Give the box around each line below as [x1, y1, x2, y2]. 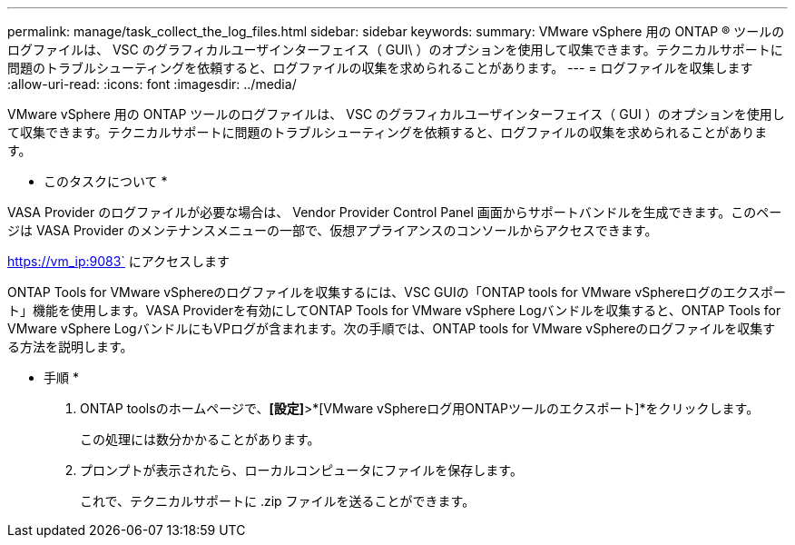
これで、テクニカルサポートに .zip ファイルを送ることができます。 [80, 493, 476, 509]
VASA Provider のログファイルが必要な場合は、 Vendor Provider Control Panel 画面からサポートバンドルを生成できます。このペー [7, 204, 782, 220]
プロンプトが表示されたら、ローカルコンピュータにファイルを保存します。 [80, 462, 523, 478]
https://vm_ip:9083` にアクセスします [7, 253, 231, 269]
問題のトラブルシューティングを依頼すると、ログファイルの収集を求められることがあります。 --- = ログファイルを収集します [7, 60, 753, 75]
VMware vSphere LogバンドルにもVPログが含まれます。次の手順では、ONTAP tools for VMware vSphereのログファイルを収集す [7, 321, 776, 336]
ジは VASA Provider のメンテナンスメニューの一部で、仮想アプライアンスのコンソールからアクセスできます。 [7, 223, 658, 238]
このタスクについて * [44, 173, 168, 189]
